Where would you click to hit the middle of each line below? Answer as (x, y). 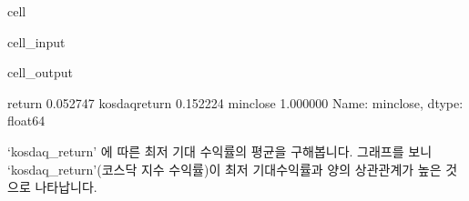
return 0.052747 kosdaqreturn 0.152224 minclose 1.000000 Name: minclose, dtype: (235, 102)
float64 (26, 121)
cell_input (36, 41)
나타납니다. (66, 187)
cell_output (40, 72)
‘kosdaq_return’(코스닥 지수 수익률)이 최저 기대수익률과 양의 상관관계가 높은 (224, 169)
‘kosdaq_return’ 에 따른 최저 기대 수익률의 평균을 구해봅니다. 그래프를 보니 (220, 151)
